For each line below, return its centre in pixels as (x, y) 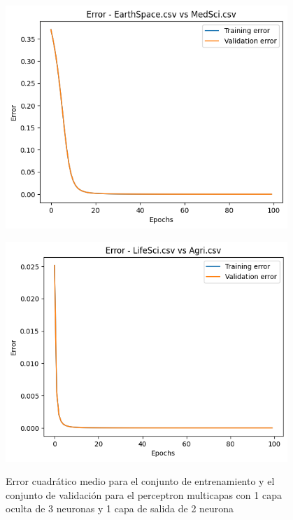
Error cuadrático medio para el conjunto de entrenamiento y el (140, 481)
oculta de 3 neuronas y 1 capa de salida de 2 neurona (120, 508)
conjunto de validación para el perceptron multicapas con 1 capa (144, 494)
